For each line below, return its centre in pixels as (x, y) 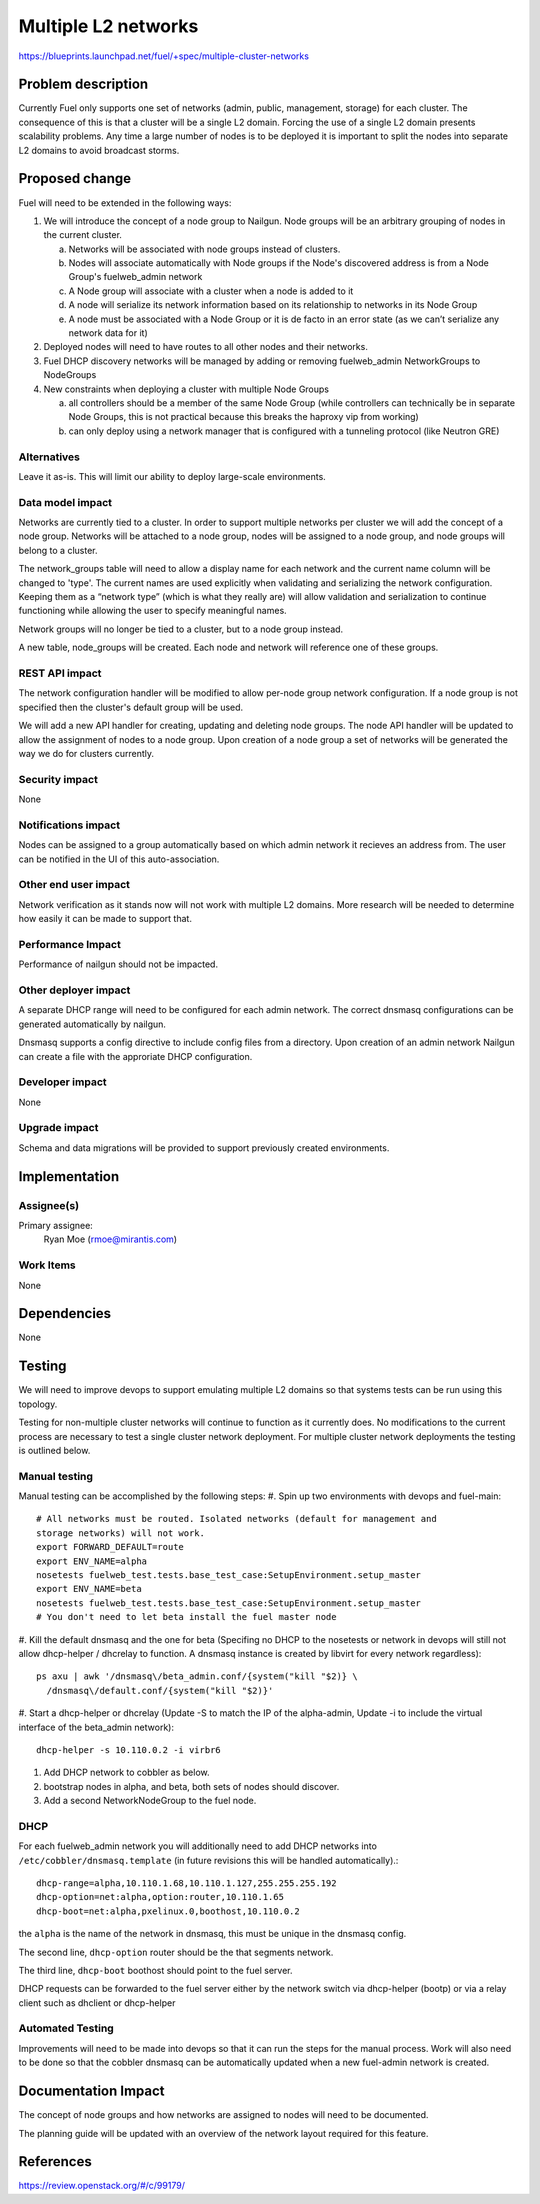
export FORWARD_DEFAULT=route (110, 1547)
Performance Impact (70, 944)
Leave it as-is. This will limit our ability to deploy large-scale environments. (172, 476)
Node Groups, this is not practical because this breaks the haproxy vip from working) (243, 417)
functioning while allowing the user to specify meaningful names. (152, 611)
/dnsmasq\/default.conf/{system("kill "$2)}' (160, 1690)
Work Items (47, 1265)
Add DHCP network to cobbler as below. (126, 1772)
